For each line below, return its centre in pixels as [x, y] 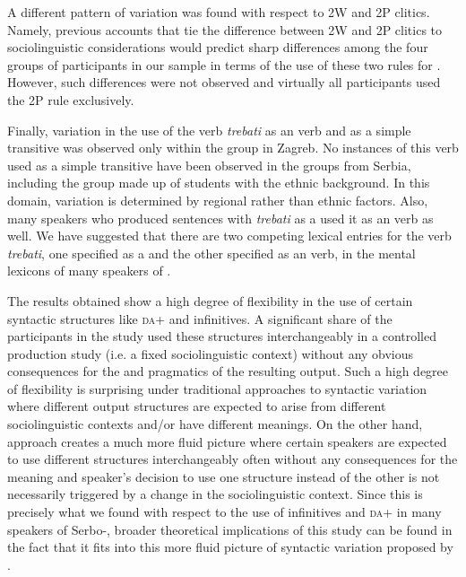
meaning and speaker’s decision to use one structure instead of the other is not [224, 476]
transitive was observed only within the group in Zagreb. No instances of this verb [233, 148]
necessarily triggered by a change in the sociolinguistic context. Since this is [215, 494]
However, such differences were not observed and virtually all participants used [224, 82]
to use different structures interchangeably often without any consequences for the [233, 459]
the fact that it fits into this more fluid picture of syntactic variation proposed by [230, 547]
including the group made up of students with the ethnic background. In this [219, 183]
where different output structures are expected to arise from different [197, 406]
